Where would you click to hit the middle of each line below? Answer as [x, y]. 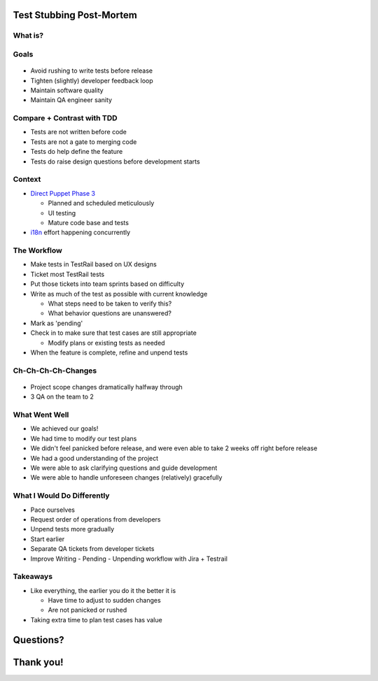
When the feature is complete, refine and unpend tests [109, 352]
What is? [28, 36]
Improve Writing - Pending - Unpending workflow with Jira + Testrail [129, 559]
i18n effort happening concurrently [80, 232]
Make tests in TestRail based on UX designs [93, 264]
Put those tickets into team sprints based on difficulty [107, 284]
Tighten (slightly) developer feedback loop [92, 80]
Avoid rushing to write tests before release [92, 71]
